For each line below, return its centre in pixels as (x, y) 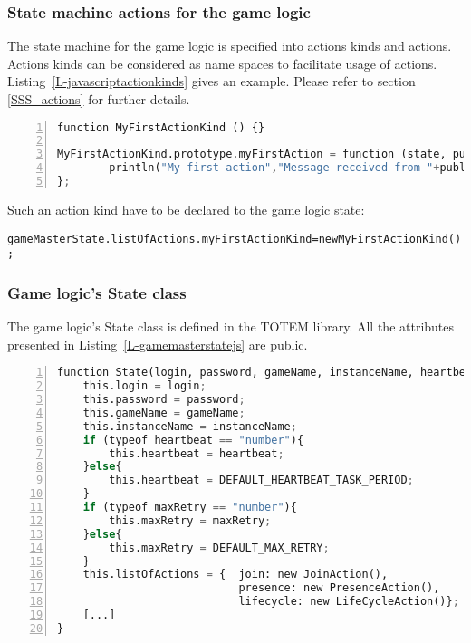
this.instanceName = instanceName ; (190, 426)
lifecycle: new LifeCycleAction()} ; (349, 602)
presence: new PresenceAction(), (339, 588)
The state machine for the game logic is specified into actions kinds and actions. (230, 46)
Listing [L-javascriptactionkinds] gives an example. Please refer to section (211, 81)
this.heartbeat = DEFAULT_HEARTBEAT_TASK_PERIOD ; (261, 480)
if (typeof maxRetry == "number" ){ (190, 508)
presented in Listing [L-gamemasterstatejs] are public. (158, 344)
